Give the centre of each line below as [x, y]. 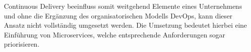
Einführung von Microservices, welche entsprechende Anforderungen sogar [115, 34]
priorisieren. [22, 44]
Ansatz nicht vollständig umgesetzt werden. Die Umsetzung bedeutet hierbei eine [125, 25]
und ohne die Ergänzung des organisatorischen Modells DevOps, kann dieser [118, 15]
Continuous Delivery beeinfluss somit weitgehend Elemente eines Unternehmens [123, 6]
